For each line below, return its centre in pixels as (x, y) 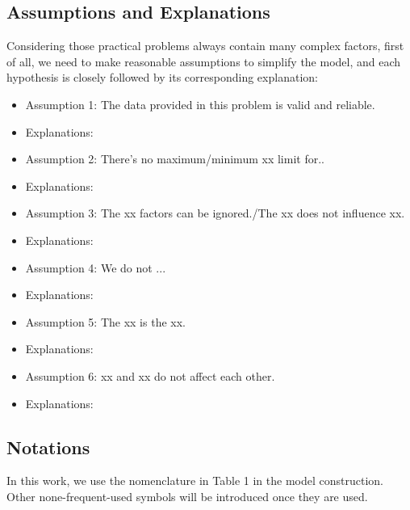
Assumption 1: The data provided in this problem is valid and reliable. (200, 104)
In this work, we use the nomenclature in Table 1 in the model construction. (195, 480)
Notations (48, 447)
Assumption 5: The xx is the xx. (105, 321)
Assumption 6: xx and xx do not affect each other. (150, 375)
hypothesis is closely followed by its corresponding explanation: (162, 77)
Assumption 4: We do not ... (96, 267)
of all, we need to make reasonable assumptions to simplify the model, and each (204, 61)
